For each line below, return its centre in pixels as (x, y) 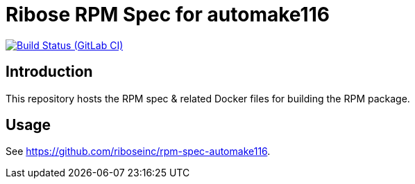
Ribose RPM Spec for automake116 (168, 15)
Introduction (49, 72)
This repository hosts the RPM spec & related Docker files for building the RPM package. (208, 98)
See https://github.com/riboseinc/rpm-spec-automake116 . (138, 151)
